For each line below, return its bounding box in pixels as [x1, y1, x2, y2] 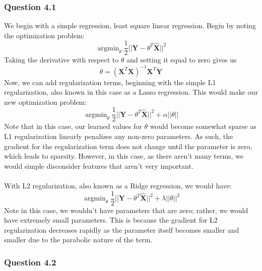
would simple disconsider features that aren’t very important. [4, 160, 193, 171]
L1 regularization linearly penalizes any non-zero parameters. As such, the [4, 131, 233, 141]
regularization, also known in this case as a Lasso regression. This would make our [4, 87, 258, 97]
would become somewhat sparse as [150, 121, 256, 131]
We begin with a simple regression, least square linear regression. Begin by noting [4, 20, 256, 31]
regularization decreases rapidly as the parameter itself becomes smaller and [4, 224, 239, 235]
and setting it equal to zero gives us [126, 54, 237, 65]
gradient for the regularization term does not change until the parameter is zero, [4, 141, 252, 151]
